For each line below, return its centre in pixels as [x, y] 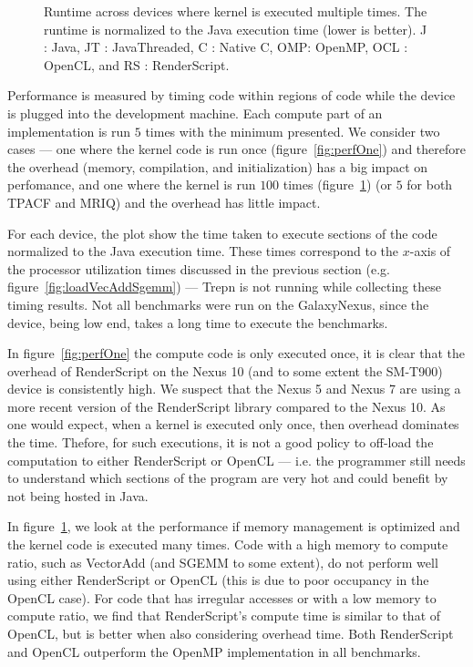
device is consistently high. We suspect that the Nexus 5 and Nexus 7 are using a [234, 389]
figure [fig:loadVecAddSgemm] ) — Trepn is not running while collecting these [224, 287]
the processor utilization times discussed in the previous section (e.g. [199, 268]
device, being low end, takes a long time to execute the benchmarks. [198, 322]
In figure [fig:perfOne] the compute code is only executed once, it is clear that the [236, 353]
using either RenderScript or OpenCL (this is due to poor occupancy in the [218, 580]
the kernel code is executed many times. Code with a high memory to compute [228, 544]
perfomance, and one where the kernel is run [132, 185]
